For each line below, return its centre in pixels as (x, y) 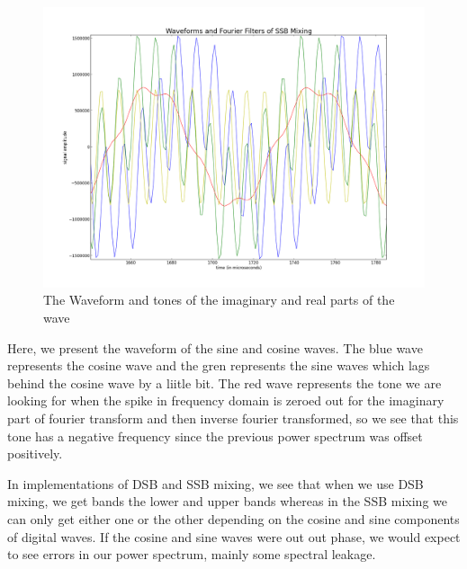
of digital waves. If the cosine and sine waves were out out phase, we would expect (234, 536)
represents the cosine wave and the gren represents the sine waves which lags (219, 365)
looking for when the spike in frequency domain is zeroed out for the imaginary (226, 400)
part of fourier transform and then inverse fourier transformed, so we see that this (233, 418)
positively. (35, 453)
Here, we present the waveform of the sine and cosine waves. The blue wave (215, 347)
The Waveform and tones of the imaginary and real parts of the (219, 300)
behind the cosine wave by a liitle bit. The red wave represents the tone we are (225, 382)
